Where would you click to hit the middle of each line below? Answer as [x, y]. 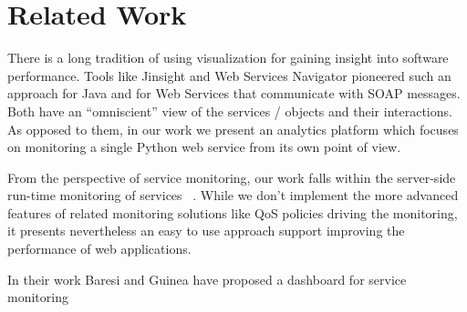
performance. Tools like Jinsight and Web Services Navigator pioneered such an [229, 75]
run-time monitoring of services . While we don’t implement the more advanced [233, 195]
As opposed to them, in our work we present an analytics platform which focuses [233, 129]
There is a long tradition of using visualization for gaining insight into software [228, 58]
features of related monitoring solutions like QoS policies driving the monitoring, [233, 212]
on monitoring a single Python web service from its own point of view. [204, 147]
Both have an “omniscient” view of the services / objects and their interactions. [230, 111]
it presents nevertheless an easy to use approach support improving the [206, 231]
